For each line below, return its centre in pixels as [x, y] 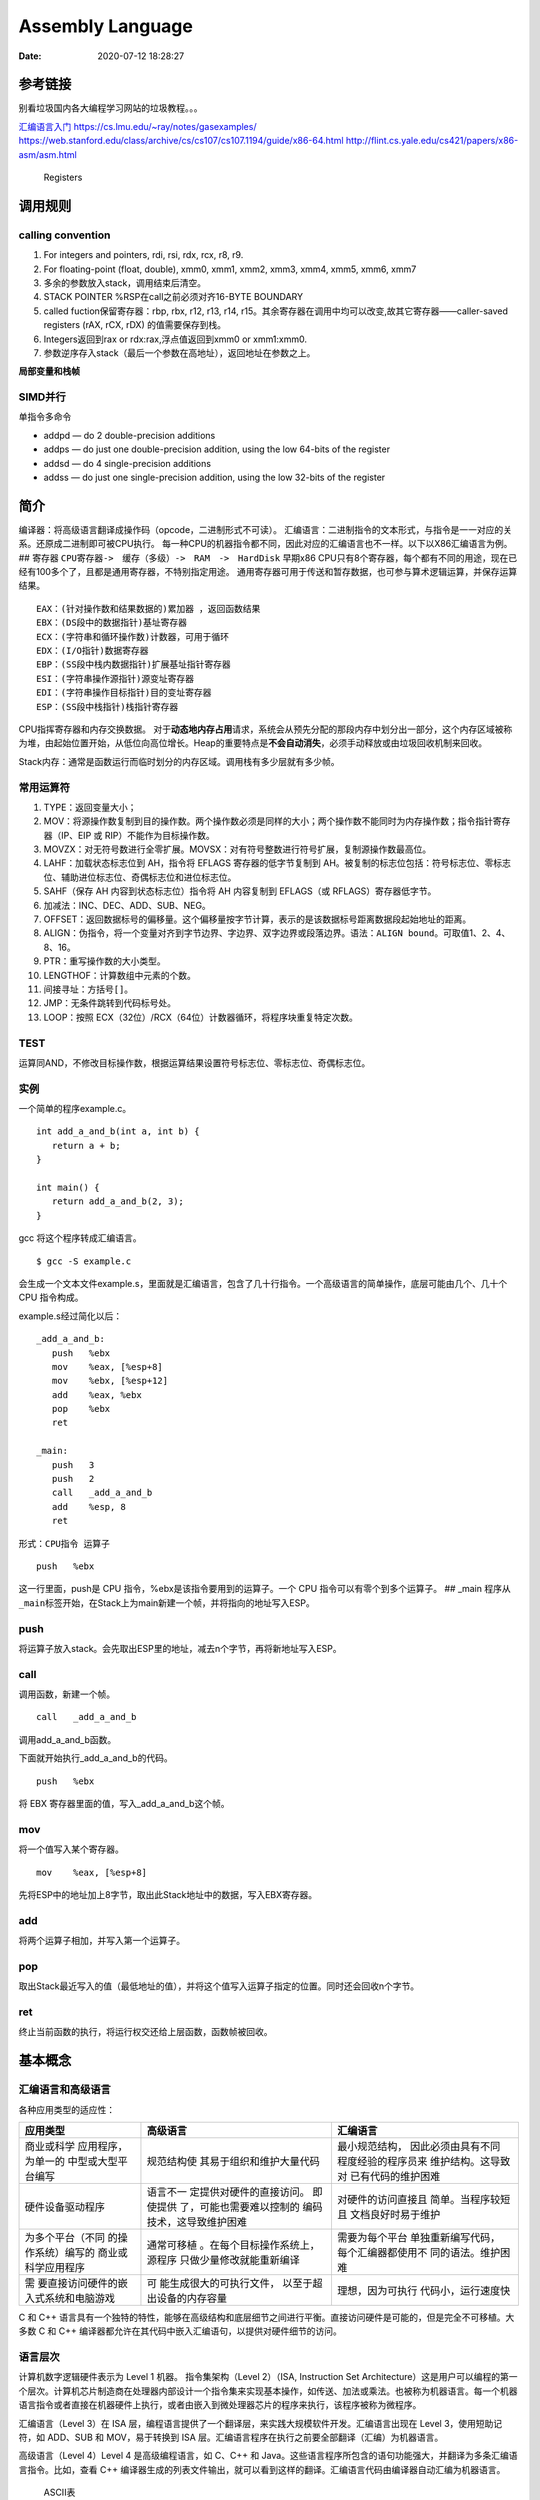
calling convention [64, 235]
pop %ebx [81, 1409]
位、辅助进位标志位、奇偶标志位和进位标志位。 [140, 877]
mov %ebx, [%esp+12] [110, 1381]
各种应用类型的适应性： [66, 2109]
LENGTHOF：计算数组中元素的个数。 [120, 975]
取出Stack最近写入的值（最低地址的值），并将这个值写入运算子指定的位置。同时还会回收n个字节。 [219, 1986]
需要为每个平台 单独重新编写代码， [418, 2237]
